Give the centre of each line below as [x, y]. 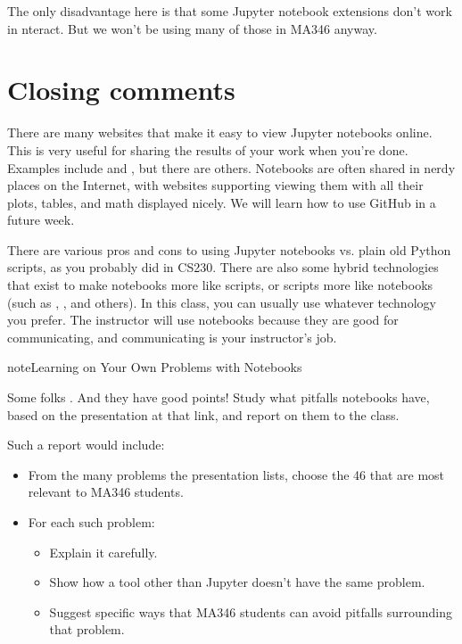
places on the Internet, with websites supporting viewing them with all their [215, 185]
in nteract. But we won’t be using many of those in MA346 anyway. [192, 28]
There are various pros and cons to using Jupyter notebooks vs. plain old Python [229, 249]
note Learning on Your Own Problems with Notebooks [155, 367]
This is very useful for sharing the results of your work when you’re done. [208, 149]
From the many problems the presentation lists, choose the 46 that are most [236, 474]
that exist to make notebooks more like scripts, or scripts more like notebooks [220, 285]
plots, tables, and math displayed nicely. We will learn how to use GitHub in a [222, 202]
